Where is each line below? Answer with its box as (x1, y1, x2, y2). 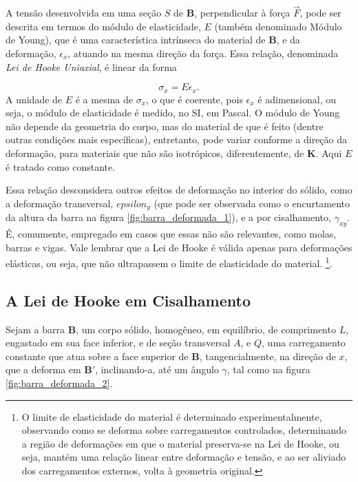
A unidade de (6, 92, 63, 106)
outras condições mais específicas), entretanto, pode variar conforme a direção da (6, 132, 348, 147)
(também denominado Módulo (214, 19, 342, 33)
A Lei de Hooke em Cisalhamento (6, 289, 251, 311)
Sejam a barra (6, 322, 65, 336)
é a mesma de (75, 92, 133, 106)
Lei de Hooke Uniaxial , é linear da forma (6, 59, 177, 74)
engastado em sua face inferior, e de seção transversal (6, 335, 231, 350)
